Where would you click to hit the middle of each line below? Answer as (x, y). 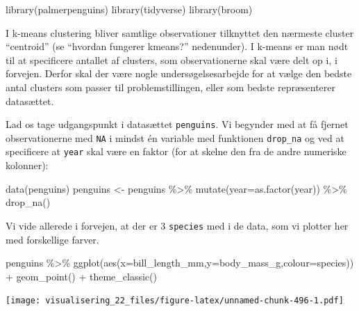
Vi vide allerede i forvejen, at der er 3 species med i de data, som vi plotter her (177, 225)
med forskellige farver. (52, 239)
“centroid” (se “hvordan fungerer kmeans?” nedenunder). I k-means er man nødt (177, 46)
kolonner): (27, 165)
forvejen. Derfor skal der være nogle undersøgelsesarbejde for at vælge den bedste (179, 73)
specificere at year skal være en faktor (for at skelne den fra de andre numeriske (176, 151)
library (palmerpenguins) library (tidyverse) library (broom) (129, 9)
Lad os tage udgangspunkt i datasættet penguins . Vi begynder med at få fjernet (177, 124)
